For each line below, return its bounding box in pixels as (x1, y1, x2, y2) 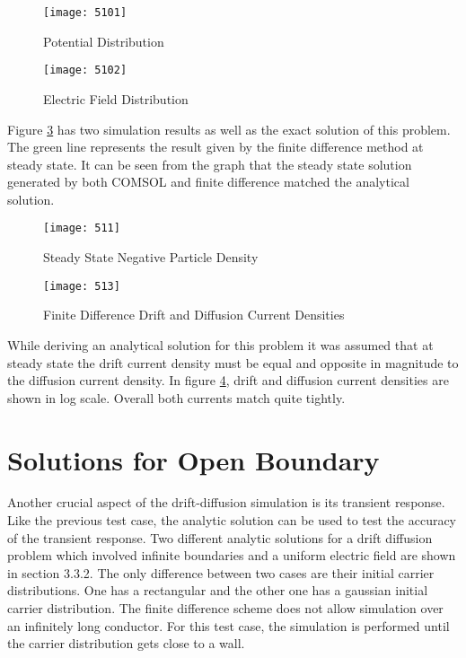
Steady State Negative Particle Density (43, 248, 259, 267)
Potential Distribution (43, 31, 164, 50)
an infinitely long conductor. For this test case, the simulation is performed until (7, 616, 450, 635)
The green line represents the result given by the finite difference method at (7, 137, 424, 156)
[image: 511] (43, 222, 120, 235)
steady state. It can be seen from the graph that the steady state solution (7, 154, 412, 173)
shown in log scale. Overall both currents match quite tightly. (7, 388, 346, 407)
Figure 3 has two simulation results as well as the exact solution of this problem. (7, 119, 451, 138)
